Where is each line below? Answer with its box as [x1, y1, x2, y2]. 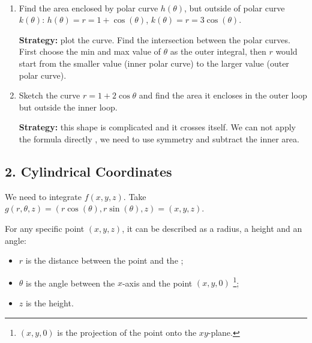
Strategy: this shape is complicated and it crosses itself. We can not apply [19, 121, 296, 133]
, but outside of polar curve [184, 1, 285, 14]
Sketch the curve [19, 89, 80, 102]
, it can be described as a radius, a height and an [122, 222, 302, 234]
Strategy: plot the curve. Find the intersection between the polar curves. [19, 33, 290, 46]
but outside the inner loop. [19, 100, 118, 113]
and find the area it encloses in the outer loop [139, 89, 307, 102]
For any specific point [5, 222, 85, 234]
